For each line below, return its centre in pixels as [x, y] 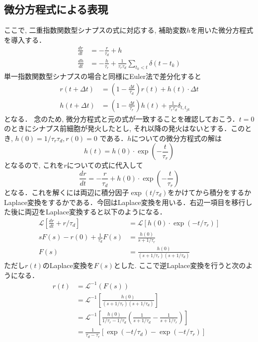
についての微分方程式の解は [176, 138]
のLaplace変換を [68, 265]
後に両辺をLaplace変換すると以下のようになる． [88, 212]
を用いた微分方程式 [222, 30]
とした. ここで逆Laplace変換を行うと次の [180, 265]
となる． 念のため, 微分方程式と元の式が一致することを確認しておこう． [122, 118]
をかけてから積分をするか [210, 192]
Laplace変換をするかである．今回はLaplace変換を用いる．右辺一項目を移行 [125, 202]
